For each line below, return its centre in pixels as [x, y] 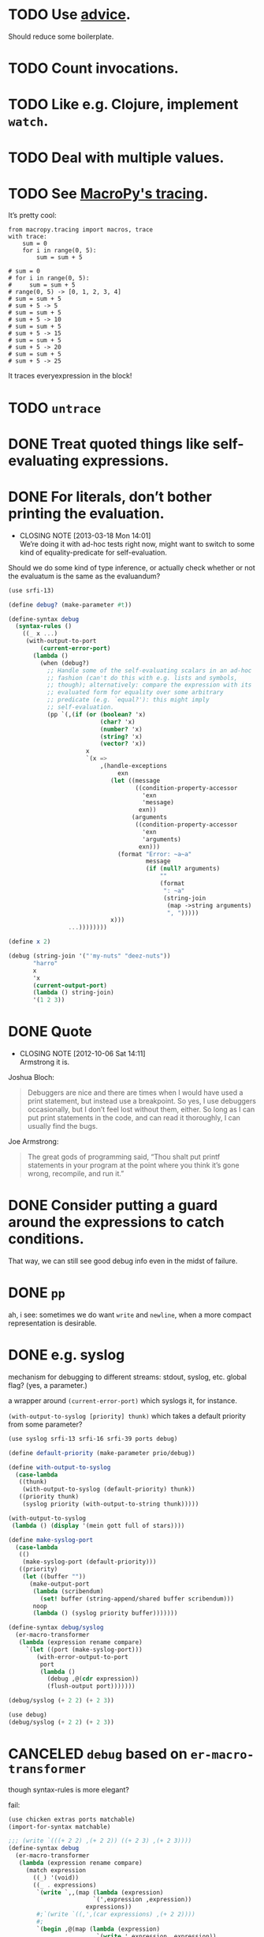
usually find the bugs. [63, 1126]
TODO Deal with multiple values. [116, 158]
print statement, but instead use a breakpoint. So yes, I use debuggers [141, 1101]
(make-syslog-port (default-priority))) [89, 1562]
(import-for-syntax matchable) [59, 1826]
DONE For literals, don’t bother [110, 497]
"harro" [45, 963]
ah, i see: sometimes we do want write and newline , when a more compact [130, 1315]
